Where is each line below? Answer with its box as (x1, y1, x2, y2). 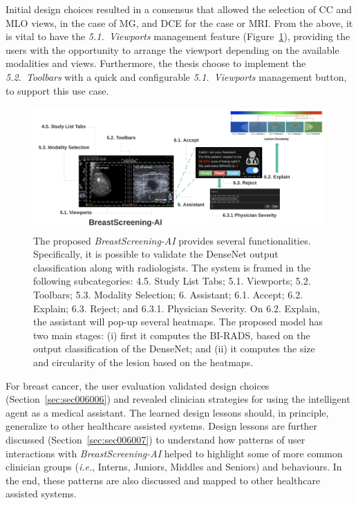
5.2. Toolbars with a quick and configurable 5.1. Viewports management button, (6, 69, 347, 84)
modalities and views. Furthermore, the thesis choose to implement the (6, 56, 306, 70)
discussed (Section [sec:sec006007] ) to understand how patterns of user (6, 432, 305, 446)
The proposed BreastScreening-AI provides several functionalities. (33, 233, 311, 247)
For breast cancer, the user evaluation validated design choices (6, 378, 270, 392)
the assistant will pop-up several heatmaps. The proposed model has (33, 314, 323, 329)
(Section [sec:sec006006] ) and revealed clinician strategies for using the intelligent (6, 392, 350, 406)
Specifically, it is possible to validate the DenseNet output (33, 247, 279, 261)
